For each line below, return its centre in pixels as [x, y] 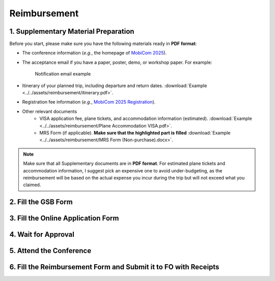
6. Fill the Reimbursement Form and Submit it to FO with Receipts [114, 267]
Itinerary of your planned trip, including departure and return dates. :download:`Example [115, 85]
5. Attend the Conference [50, 251]
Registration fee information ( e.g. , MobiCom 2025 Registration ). [89, 102]
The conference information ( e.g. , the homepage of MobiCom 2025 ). [94, 53]
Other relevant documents [50, 111]
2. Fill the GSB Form [41, 202]
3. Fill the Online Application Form [64, 219]
